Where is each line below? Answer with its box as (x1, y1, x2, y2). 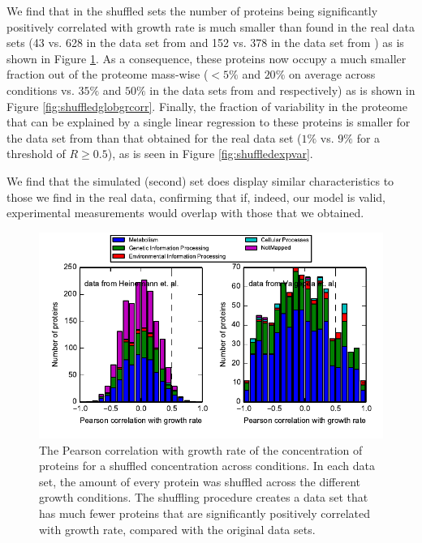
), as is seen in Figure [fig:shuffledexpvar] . (107, 145, 313, 162)
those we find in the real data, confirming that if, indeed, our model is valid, (6, 188, 385, 205)
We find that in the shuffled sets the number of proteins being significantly (6, 2, 378, 19)
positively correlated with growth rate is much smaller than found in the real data (6, 18, 415, 35)
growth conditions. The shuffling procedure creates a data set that (39, 489, 368, 506)
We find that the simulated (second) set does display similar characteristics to (6, 172, 394, 189)
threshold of (6, 145, 66, 162)
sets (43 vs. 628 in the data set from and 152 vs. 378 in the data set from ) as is (6, 34, 404, 51)
